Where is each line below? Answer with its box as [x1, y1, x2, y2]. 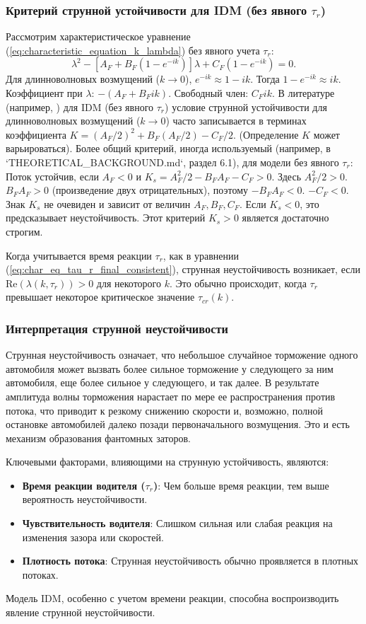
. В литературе [271, 86, 335, 100]
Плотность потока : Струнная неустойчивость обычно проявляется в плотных [22, 553, 359, 568]
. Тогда [250, 71, 280, 86]
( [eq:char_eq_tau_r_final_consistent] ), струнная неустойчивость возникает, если [6, 262, 360, 277]
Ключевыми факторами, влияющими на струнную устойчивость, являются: [6, 454, 329, 469]
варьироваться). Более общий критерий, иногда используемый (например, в [6, 141, 331, 156]
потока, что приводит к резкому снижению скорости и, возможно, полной [6, 403, 323, 417]
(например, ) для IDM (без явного [6, 99, 154, 114]
